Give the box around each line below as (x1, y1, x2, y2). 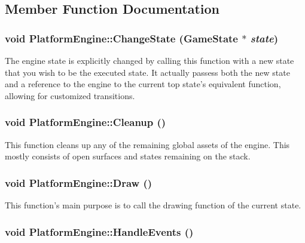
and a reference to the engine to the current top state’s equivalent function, (5, 78, 281, 90)
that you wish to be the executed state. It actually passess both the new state (5, 66, 290, 78)
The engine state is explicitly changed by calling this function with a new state (5, 54, 294, 66)
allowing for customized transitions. (5, 89, 135, 101)
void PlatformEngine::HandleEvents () (5, 224, 194, 239)
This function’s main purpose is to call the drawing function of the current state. (5, 199, 301, 211)
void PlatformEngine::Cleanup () (5, 115, 166, 130)
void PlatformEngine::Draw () (5, 175, 152, 190)
